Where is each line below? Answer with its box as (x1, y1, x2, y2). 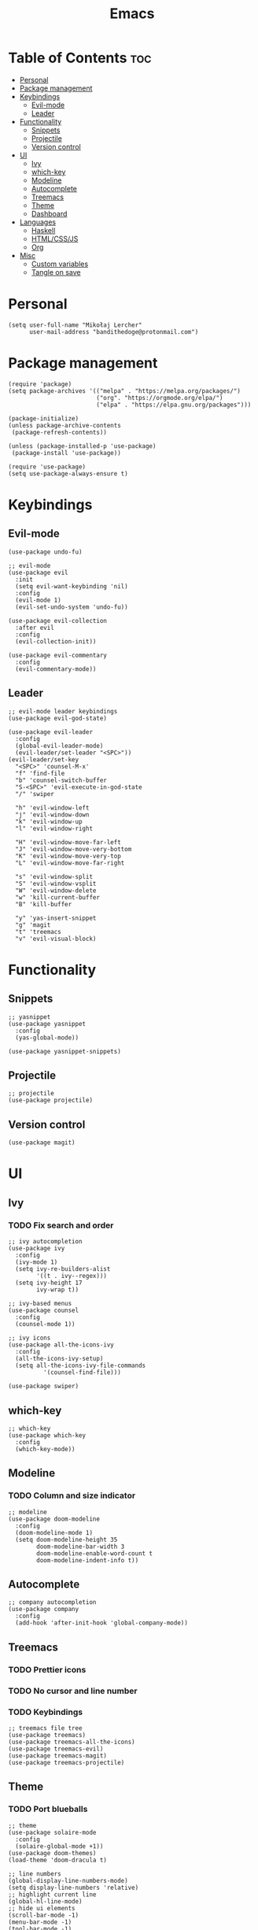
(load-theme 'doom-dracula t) (8, 1856, 108, 1864)
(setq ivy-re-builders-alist (15, 1265, 111, 1273)
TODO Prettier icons (8, 1664, 87, 1675)
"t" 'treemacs (15, 928, 61, 935)
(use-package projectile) (8, 1096, 93, 1105)
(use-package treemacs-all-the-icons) (8, 1738, 135, 1746)
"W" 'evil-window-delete (15, 887, 97, 895)
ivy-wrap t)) (36, 1286, 79, 1294)
